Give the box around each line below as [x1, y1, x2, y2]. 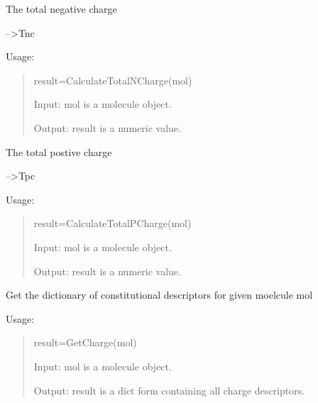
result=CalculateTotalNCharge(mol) [33, 72, 192, 87]
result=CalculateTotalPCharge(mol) [33, 216, 192, 231]
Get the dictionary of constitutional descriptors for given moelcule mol [6, 287, 313, 302]
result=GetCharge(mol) [33, 335, 137, 350]
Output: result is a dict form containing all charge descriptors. [33, 382, 305, 397]
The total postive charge [6, 144, 112, 159]
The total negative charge [6, 1, 117, 16]
